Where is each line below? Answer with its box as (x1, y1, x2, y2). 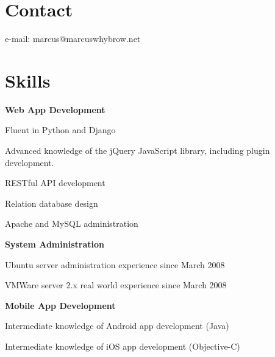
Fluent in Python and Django (5, 123, 116, 136)
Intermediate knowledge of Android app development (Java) (5, 319, 229, 332)
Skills (5, 68, 51, 92)
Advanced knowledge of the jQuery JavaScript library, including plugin (5, 144, 270, 157)
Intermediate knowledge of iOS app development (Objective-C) (5, 339, 240, 352)
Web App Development (5, 103, 105, 116)
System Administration (5, 238, 104, 250)
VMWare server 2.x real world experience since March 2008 (5, 279, 227, 291)
